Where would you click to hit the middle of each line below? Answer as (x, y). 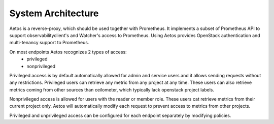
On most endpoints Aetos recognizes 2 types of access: (68, 52)
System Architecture (54, 13)
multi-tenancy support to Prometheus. (49, 43)
